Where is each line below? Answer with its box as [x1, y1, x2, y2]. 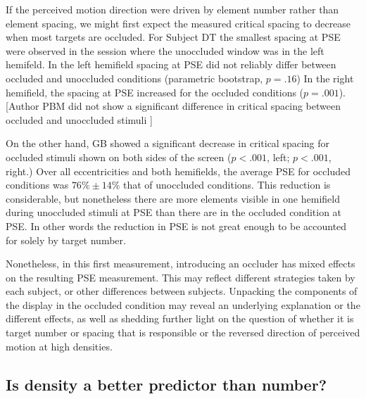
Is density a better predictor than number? [6, 373, 327, 395]
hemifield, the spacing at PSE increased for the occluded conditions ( [6, 84, 304, 99]
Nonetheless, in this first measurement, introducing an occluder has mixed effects [6, 256, 355, 271]
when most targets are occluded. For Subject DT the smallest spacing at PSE [6, 30, 341, 44]
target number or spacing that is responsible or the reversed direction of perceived [6, 325, 360, 340]
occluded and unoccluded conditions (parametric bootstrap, [6, 70, 263, 85]
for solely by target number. [6, 232, 126, 247]
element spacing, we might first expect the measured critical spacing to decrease [6, 15, 351, 30]
